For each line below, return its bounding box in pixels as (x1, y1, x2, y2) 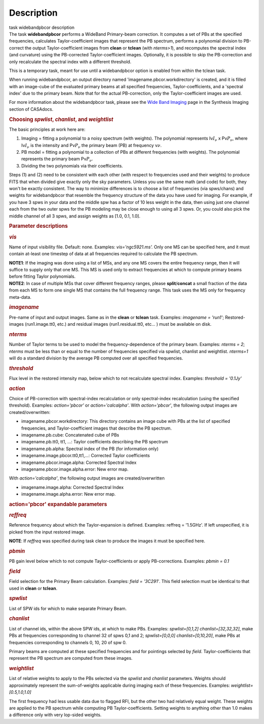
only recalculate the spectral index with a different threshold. (9, 59, 132, 65)
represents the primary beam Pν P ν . (21, 156, 93, 163)
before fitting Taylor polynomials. (9, 273, 76, 279)
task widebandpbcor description (9, 24, 75, 30)
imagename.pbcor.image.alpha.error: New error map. (21, 466, 129, 472)
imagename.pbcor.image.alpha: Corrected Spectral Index (21, 459, 137, 465)
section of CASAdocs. (9, 106, 54, 112)
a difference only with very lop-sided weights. (9, 712, 102, 718)
